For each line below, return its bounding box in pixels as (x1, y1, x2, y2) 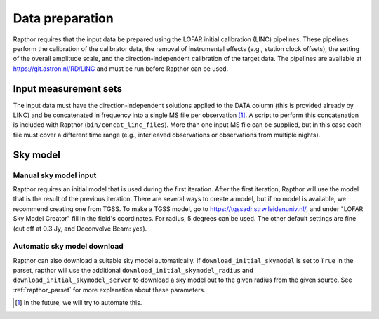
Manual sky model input (13, 170, 97, 180)
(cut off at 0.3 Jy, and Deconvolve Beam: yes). (13, 224, 147, 233)
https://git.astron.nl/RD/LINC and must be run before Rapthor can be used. (13, 64, 229, 73)
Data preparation (13, 11, 114, 26)
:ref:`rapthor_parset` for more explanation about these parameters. (13, 285, 206, 294)
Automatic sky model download (13, 242, 124, 252)
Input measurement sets (13, 83, 123, 95)
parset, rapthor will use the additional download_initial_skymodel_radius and (13, 266, 253, 275)
